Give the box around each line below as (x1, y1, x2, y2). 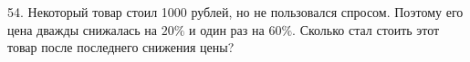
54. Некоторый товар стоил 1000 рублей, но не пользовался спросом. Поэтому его (7, 3, 464, 21)
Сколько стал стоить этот (299, 20, 440, 39)
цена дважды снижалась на (7, 20, 158, 39)
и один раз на (189, 20, 265, 39)
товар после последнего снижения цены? (7, 38, 235, 57)
